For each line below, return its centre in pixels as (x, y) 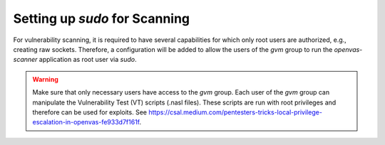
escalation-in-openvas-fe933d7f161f (86, 122)
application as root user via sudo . (88, 60)
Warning (45, 79)
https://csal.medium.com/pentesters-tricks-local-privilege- (235, 112)
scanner (25, 60)
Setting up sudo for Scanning (102, 18)
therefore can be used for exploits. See (90, 112)
